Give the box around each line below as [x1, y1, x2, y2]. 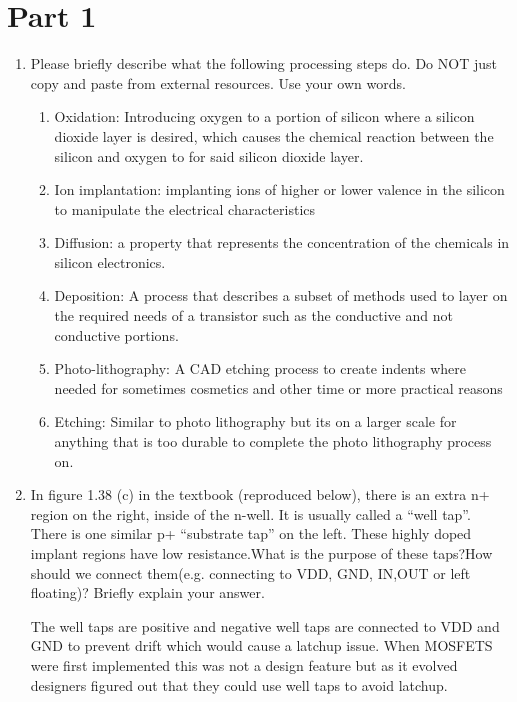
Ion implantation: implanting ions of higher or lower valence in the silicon [54, 179, 505, 200]
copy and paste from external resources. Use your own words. [30, 72, 406, 93]
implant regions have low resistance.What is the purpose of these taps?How [30, 543, 493, 563]
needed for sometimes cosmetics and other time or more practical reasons [54, 377, 503, 398]
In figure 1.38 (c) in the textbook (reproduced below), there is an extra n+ [30, 484, 490, 505]
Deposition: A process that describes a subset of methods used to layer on [54, 285, 508, 306]
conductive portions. [54, 324, 179, 345]
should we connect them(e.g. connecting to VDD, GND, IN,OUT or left [30, 562, 471, 583]
